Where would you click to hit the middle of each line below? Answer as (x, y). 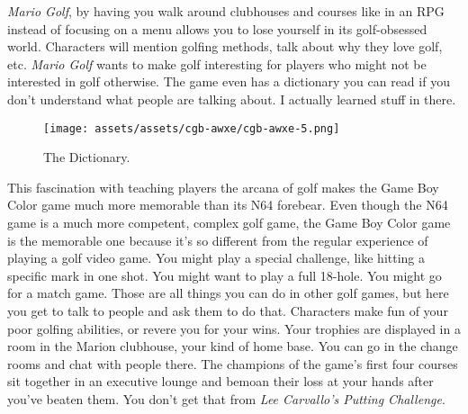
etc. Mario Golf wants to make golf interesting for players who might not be (217, 63)
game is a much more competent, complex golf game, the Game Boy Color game (229, 222)
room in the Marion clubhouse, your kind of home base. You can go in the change (233, 346)
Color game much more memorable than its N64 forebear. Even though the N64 (228, 205)
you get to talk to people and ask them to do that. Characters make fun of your (228, 310)
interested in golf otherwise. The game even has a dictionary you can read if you (229, 81)
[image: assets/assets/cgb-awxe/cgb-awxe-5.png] (192, 128)
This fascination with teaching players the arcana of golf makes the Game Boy (223, 187)
